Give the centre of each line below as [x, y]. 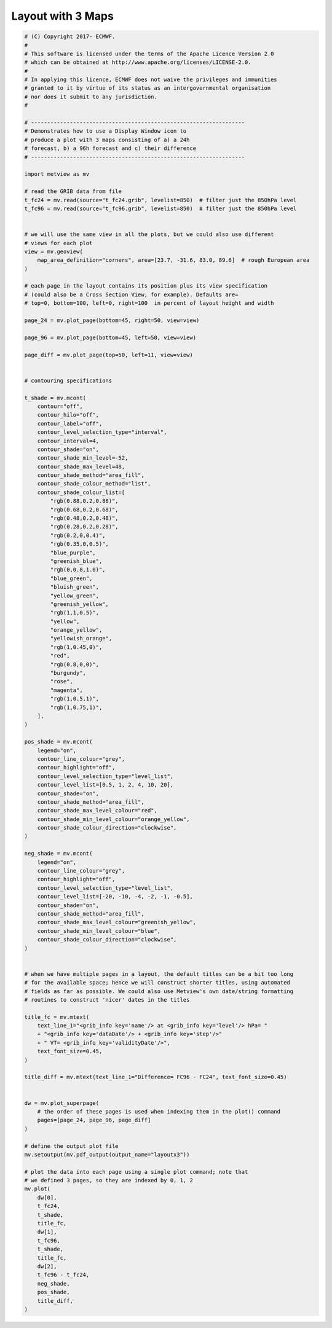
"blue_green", [71, 578]
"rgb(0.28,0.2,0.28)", [85, 527]
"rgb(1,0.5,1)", [75, 699]
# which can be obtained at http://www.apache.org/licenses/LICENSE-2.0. [138, 62]
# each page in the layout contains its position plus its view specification [146, 286]
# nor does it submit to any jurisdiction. [91, 96]
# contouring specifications [68, 380]
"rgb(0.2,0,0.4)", [78, 535]
